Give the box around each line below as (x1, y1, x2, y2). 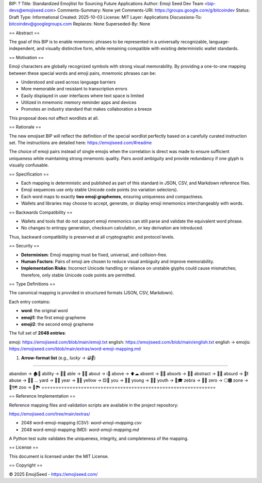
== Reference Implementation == (9, 393, 76, 399)
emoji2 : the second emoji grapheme (21, 322, 94, 327)
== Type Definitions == (9, 281, 56, 287)
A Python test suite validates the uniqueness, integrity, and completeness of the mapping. (9, 435, 189, 441)
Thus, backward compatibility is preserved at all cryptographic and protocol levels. (9, 234, 175, 240)
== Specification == (9, 171, 49, 177)
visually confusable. (9, 162, 49, 168)
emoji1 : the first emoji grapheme (21, 314, 86, 320)
